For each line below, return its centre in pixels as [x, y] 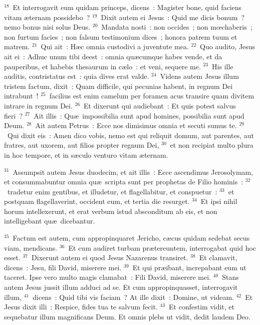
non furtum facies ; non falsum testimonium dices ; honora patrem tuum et [121, 36]
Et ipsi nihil [219, 201]
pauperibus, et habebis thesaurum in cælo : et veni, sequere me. [102, 66]
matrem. [17, 46]
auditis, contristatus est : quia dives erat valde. [77, 76]
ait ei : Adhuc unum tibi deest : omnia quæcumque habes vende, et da [113, 56]
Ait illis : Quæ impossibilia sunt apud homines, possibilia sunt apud [139, 115]
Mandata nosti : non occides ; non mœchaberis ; [177, 27]
